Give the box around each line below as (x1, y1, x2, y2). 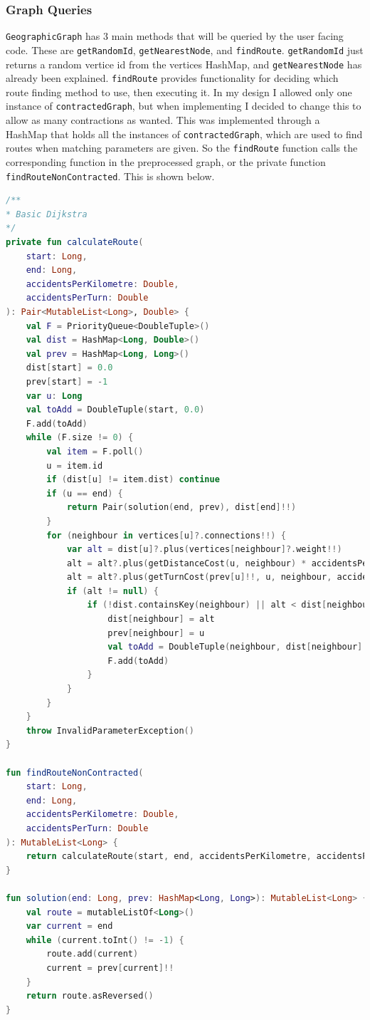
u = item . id (46, 460, 103, 471)
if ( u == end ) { (46, 488, 123, 499)
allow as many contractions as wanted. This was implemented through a (6, 113, 320, 127)
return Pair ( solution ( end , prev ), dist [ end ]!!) (66, 502, 297, 513)
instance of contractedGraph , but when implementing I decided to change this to (6, 98, 361, 113)
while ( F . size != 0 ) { (26, 432, 134, 443)
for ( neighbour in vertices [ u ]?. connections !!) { (46, 530, 286, 541)
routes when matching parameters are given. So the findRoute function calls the (6, 140, 358, 155)
